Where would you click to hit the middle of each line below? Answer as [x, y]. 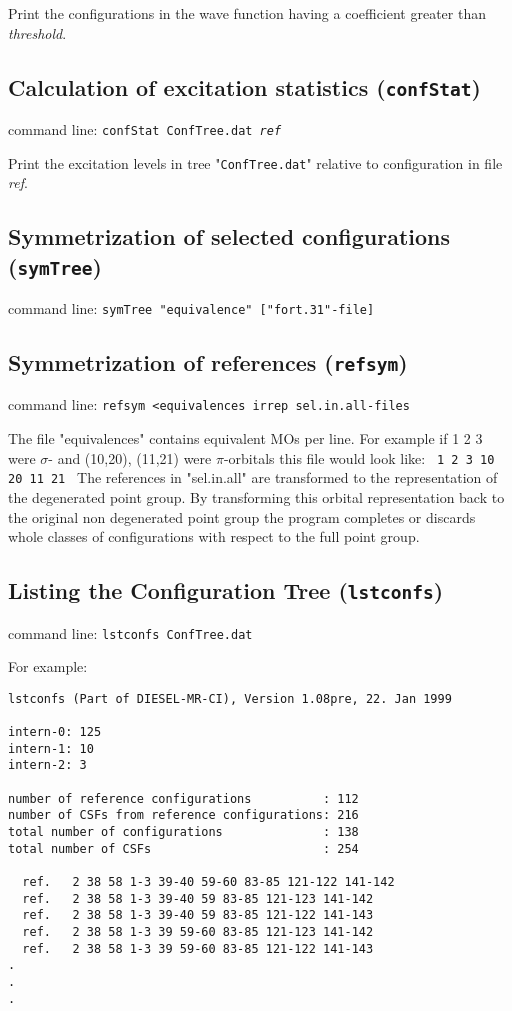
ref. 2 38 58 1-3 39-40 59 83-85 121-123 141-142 [198, 898]
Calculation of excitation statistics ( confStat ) [244, 86]
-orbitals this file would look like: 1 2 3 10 [359, 457]
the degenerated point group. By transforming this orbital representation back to [256, 497]
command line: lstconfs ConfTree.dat [130, 632]
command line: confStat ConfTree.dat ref [145, 128]
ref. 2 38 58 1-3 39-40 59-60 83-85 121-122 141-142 [208, 882]
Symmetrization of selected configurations [229, 236]
